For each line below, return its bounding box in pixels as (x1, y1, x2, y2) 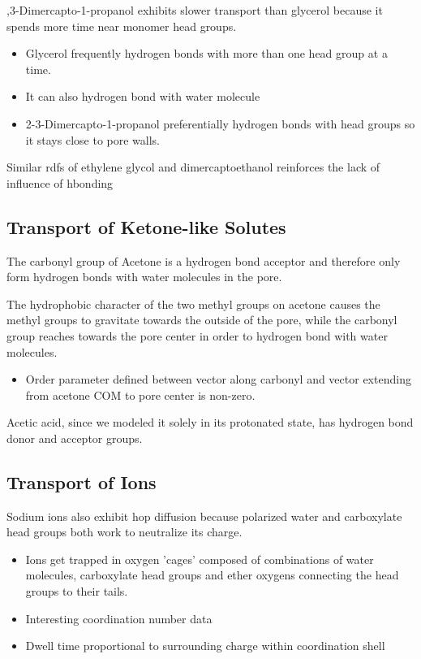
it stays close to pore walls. (25, 131, 160, 148)
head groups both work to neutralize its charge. (6, 523, 243, 540)
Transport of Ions (6, 469, 157, 494)
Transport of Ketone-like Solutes (6, 214, 286, 239)
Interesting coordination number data (25, 609, 213, 626)
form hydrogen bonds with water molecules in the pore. (6, 268, 282, 285)
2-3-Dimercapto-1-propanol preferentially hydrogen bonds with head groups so (25, 115, 415, 132)
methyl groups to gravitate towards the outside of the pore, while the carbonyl (6, 311, 397, 328)
